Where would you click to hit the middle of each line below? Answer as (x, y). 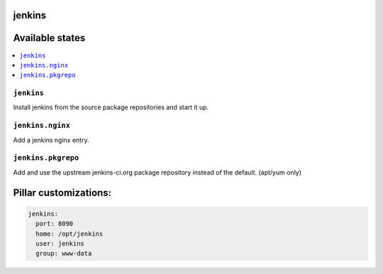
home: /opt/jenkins (70, 234)
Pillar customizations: (62, 193)
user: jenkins (60, 243)
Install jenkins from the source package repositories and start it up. (111, 107)
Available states (49, 38)
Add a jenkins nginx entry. (51, 140)
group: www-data (64, 253)
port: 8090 (55, 224)
